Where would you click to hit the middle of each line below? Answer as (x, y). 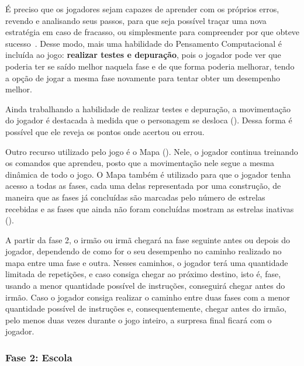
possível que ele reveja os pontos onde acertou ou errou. (105, 131)
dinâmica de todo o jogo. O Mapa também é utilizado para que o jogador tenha (148, 174)
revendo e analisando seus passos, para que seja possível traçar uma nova (136, 20)
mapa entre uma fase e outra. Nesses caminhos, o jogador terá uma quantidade (147, 262)
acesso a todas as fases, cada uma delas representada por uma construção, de (143, 186)
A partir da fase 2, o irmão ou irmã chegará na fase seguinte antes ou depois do (148, 239)
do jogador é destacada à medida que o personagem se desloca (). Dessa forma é (149, 120)
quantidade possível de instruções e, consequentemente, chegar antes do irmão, (146, 308)
